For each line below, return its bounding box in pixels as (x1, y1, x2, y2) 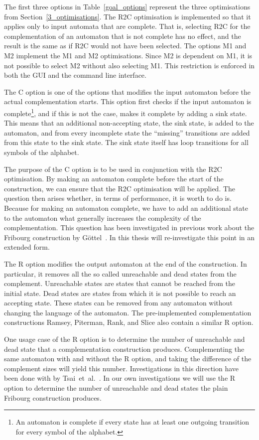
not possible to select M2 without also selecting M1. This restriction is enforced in (4, 60, 255, 70)
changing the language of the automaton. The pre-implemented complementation (4, 307, 252, 317)
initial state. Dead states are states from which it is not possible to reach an (4, 288, 236, 298)
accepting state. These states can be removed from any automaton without (4, 297, 233, 308)
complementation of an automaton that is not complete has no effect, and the (4, 30, 241, 41)
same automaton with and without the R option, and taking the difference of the (4, 353, 252, 364)
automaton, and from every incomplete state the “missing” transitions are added (4, 127, 250, 138)
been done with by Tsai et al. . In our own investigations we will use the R (4, 373, 236, 383)
